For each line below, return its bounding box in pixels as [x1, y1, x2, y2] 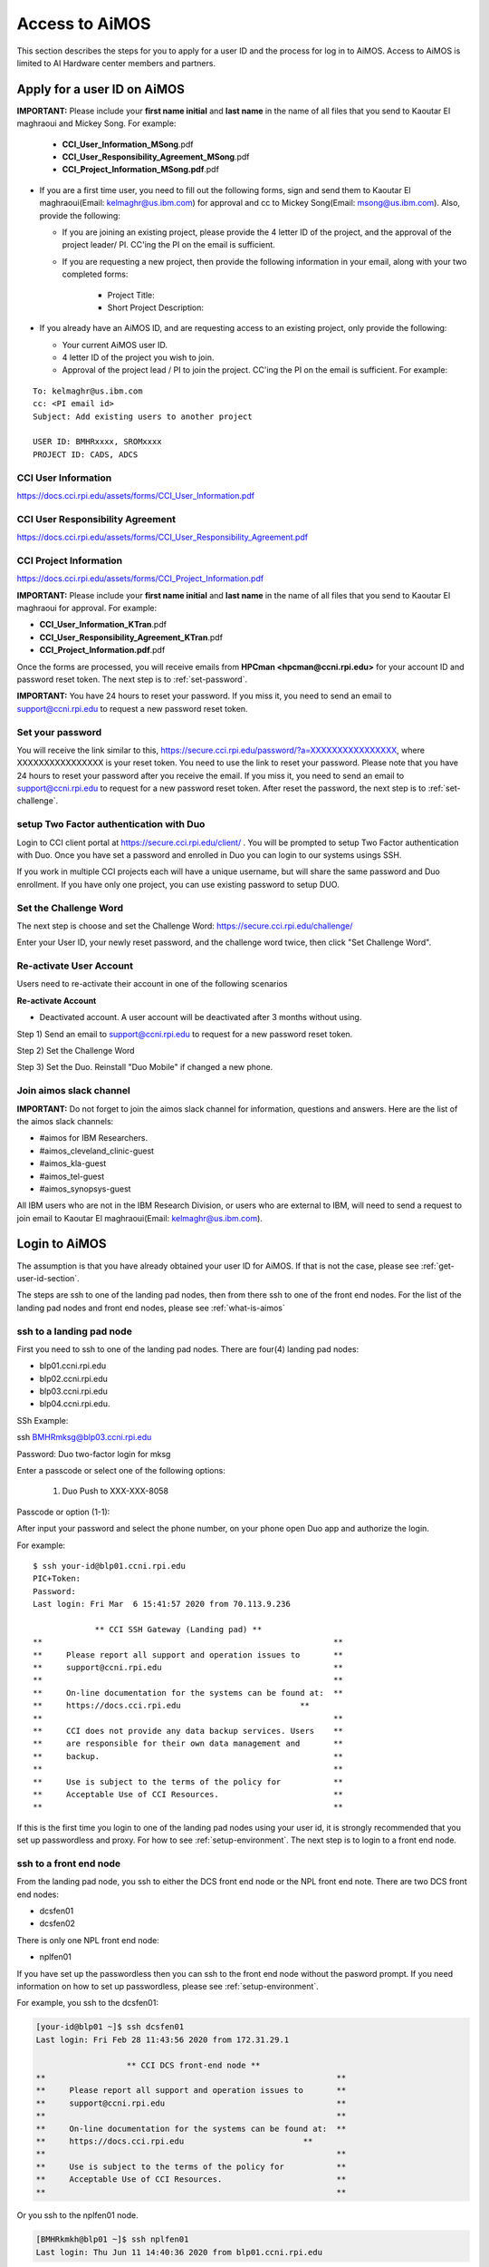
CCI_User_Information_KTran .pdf [39, 619, 168, 630]
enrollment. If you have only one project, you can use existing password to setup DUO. [16, 879, 340, 890]
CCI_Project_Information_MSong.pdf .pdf [62, 164, 219, 175]
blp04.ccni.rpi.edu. [39, 1398, 110, 1409]
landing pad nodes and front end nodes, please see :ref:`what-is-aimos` [16, 1302, 285, 1313]
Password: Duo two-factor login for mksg [16, 1448, 171, 1459]
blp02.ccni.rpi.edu [39, 1373, 109, 1384]
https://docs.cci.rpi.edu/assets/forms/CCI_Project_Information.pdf [16, 573, 264, 584]
